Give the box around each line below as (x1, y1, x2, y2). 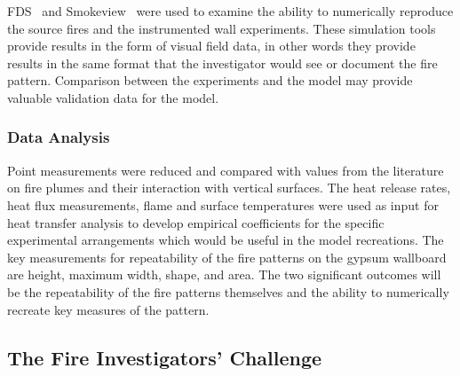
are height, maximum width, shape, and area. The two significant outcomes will (7, 265, 441, 284)
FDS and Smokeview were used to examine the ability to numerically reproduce (7, 2, 454, 20)
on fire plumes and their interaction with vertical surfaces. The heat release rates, (7, 178, 451, 197)
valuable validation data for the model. (7, 88, 219, 106)
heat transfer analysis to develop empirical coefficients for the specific (7, 213, 385, 231)
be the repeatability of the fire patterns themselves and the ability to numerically (7, 282, 449, 301)
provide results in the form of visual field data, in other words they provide (7, 36, 416, 55)
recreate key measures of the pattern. (7, 300, 210, 318)
